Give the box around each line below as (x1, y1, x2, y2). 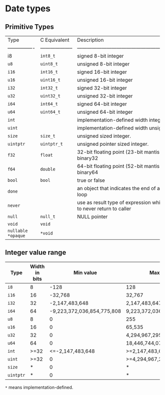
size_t (40, 133, 55, 138)
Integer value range (5, 248, 66, 257)
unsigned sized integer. (77, 132, 131, 139)
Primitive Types (5, 23, 54, 31)
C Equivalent (40, 36, 70, 43)
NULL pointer (77, 213, 108, 220)
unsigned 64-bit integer (77, 109, 133, 115)
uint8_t (40, 61, 58, 66)
